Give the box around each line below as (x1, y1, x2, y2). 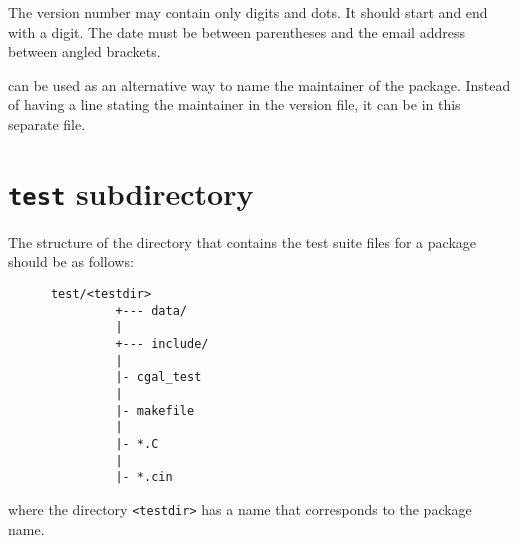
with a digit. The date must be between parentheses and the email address (8, 21, 465, 42)
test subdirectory (8, 172, 254, 213)
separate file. (8, 113, 86, 134)
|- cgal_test (115, 370, 202, 385)
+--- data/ (115, 303, 187, 318)
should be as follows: (8, 251, 134, 272)
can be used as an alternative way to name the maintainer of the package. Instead (8, 74, 511, 95)
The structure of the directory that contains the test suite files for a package (8, 231, 476, 252)
